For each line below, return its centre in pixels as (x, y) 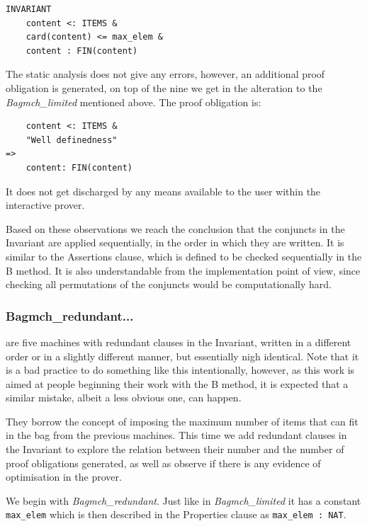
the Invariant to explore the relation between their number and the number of (175, 449)
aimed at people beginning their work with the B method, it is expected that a (177, 383)
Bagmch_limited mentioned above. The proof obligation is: (134, 102)
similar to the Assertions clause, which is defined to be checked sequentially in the (184, 256)
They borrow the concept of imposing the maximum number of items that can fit (182, 421)
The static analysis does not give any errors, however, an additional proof (165, 74)
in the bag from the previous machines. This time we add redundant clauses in (176, 435)
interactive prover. (45, 205)
